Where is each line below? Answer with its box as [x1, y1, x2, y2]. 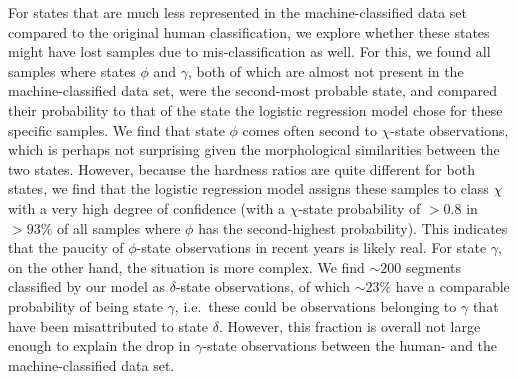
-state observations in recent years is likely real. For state [136, 237, 487, 258]
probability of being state [8, 295, 163, 316]
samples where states [8, 60, 136, 81]
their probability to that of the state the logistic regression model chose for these [8, 99, 503, 120]
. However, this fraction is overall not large [218, 315, 481, 336]
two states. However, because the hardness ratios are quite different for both [8, 158, 475, 179]
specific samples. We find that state [8, 119, 225, 140]
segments [406, 256, 461, 277]
